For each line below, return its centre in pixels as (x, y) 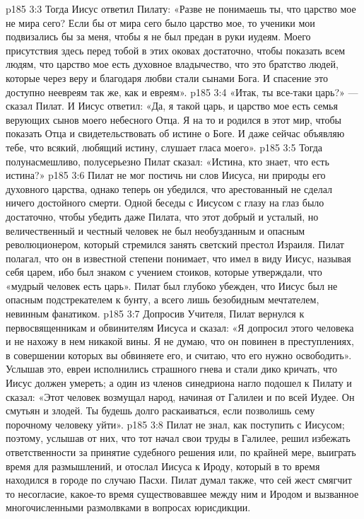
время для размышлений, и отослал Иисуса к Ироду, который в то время (163, 466)
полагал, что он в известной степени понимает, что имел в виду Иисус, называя (178, 258)
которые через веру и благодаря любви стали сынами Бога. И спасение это (167, 77)
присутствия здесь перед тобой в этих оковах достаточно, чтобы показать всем (176, 50)
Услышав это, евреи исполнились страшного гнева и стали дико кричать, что (172, 369)
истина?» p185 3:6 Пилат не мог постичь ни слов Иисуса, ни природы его (166, 175)
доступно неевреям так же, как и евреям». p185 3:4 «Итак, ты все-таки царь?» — (182, 92)
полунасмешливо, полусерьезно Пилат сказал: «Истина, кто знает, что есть (168, 161)
